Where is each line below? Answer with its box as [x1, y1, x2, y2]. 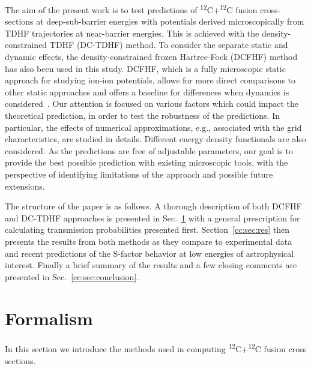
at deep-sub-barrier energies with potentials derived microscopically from [36, 15, 304, 28]
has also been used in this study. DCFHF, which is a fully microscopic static [5, 62, 286, 74]
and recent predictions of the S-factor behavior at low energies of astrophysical [5, 247, 294, 259]
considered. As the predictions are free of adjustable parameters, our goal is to [5, 144, 293, 157]
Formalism [5, 305, 93, 330]
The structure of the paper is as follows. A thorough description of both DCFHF [5, 200, 302, 212]
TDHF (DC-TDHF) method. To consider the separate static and [49, 38, 288, 51]
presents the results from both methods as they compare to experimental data [5, 235, 292, 247]
